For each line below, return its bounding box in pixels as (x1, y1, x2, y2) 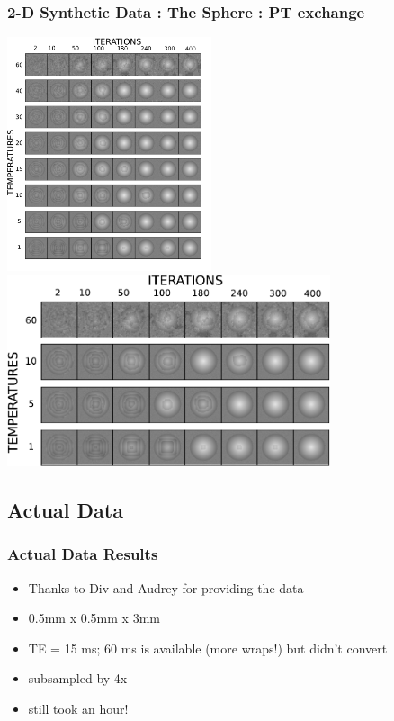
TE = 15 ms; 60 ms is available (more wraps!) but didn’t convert (28, 638, 388, 657)
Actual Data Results (7, 543, 158, 565)
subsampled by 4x (28, 669, 128, 688)
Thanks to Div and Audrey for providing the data (28, 578, 304, 597)
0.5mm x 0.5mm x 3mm (28, 608, 160, 627)
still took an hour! (28, 699, 129, 717)
